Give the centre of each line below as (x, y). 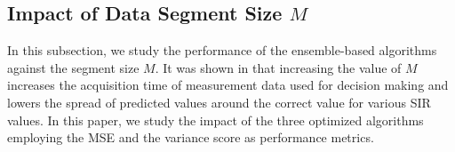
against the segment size (73, 67)
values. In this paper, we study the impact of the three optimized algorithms (216, 120)
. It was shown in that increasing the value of (278, 67)
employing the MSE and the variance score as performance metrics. (191, 137)
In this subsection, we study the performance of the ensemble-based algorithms (222, 50)
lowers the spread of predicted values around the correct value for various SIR (219, 102)
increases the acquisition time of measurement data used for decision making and (228, 85)
